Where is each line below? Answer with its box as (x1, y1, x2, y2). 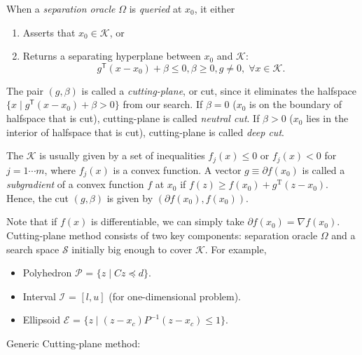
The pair (6, 83, 43, 98)
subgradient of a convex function (6, 177, 144, 192)
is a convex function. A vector (113, 162, 242, 177)
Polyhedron (22, 265, 72, 280)
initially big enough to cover (71, 241, 193, 256)
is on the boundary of (249, 97, 342, 112)
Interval (22, 288, 56, 303)
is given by (106, 190, 153, 205)
